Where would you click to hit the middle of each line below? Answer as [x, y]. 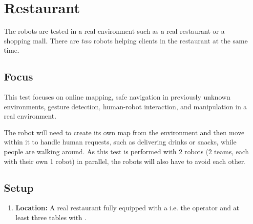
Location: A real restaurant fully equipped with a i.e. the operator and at [127, 208]
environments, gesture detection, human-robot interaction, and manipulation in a [126, 106]
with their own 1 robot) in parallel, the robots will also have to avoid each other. [125, 161]
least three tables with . [51, 217]
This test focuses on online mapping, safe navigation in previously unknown [117, 97]
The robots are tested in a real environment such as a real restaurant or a [114, 31]
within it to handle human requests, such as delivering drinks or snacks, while [120, 142]
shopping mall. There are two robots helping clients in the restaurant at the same [126, 40]
